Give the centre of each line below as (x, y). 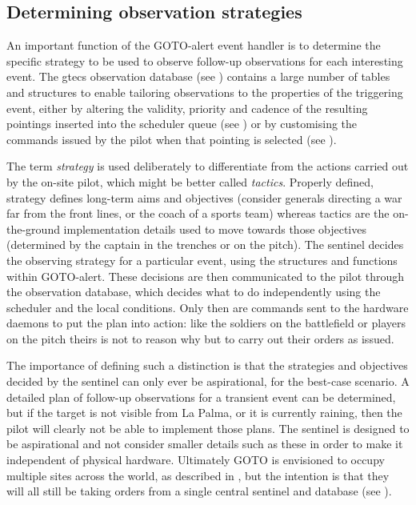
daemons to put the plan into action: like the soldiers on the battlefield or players (206, 323)
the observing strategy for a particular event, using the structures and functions (202, 260)
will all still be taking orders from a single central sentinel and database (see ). (199, 491)
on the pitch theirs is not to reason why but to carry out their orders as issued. (200, 338)
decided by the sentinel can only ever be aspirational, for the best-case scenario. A (208, 381)
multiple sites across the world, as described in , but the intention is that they (198, 475)
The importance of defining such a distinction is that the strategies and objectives (207, 365)
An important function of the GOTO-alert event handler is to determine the (194, 45)
